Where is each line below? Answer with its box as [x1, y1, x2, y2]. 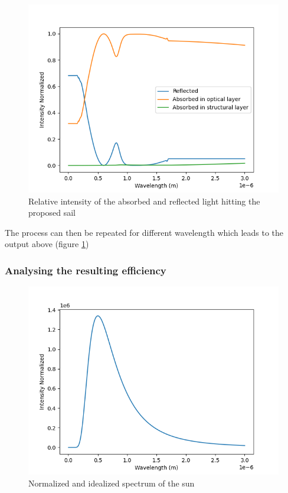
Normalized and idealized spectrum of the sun [28, 476, 195, 489]
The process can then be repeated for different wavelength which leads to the [5, 226, 284, 238]
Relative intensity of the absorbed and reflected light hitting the [28, 194, 260, 207]
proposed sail [28, 206, 76, 219]
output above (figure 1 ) [5, 238, 89, 250]
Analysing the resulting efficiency [5, 262, 166, 277]
